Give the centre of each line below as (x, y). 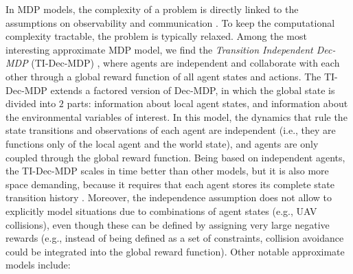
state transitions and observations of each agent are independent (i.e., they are (171, 130)
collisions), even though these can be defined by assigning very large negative (168, 224)
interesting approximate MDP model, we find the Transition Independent (159, 49)
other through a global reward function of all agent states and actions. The (163, 76)
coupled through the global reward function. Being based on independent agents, (175, 157)
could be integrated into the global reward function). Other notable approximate (175, 251)
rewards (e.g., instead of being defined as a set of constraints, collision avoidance (175, 238)
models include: (38, 265)
